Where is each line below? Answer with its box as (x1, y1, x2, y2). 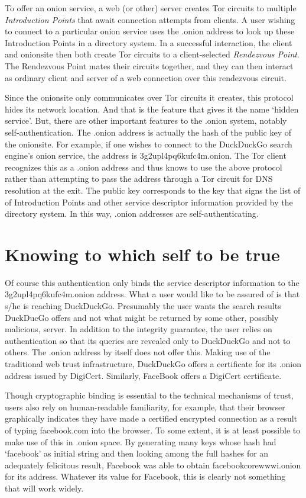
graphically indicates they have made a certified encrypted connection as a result (5, 412, 298, 425)
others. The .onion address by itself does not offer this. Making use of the (5, 346, 271, 358)
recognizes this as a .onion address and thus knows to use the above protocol (5, 160, 282, 173)
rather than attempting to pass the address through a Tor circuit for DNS (5, 172, 273, 185)
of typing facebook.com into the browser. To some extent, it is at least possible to (5, 423, 301, 436)
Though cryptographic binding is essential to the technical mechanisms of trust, (5, 389, 294, 401)
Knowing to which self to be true (5, 242, 280, 266)
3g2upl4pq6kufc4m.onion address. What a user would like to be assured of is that (5, 288, 300, 300)
